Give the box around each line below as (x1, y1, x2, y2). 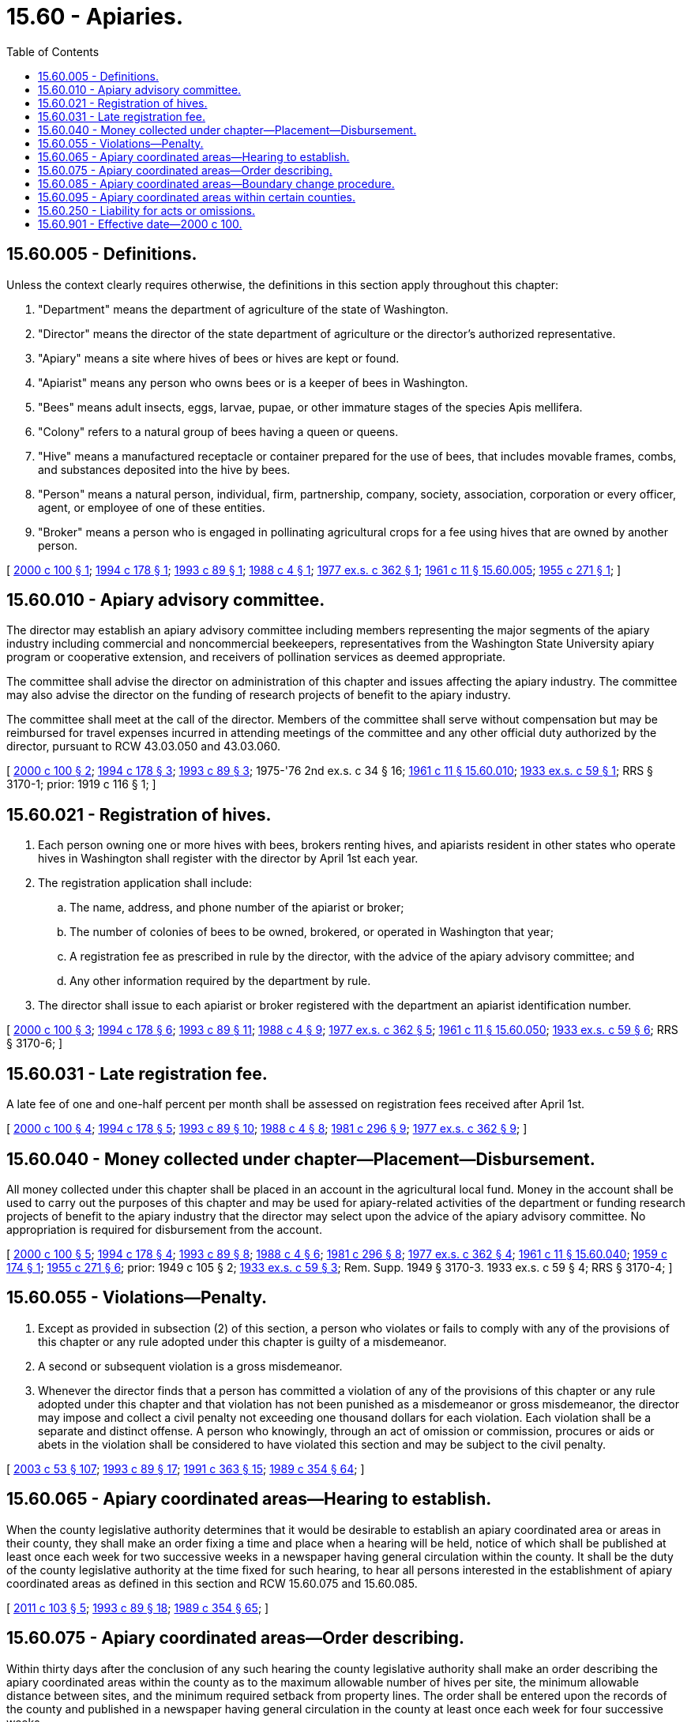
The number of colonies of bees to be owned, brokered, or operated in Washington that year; (69, 925, 554, 939)
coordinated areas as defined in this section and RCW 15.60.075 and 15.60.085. (6, 1576, 418, 1590)
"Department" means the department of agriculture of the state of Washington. (38, 302, 449, 316)
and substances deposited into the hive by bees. (38, 462, 291, 476)
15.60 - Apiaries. (6, 3, 184, 30)
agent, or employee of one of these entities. (38, 500, 265, 514)
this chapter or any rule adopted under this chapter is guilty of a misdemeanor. (38, 1334, 447, 1348)
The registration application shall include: (38, 876, 252, 890)
